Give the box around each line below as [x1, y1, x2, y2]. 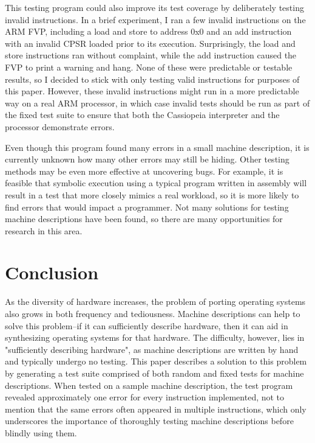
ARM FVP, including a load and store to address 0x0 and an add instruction [5, 25, 292, 38]
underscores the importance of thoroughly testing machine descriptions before [5, 414, 294, 427]
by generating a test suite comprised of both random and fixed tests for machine [5, 366, 304, 379]
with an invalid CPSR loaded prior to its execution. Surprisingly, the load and [5, 37, 296, 49]
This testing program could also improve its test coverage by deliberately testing [5, 1, 304, 13]
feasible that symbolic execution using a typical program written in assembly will [5, 176, 307, 189]
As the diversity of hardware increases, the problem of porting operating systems [5, 295, 306, 308]
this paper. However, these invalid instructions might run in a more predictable [5, 85, 299, 97]
